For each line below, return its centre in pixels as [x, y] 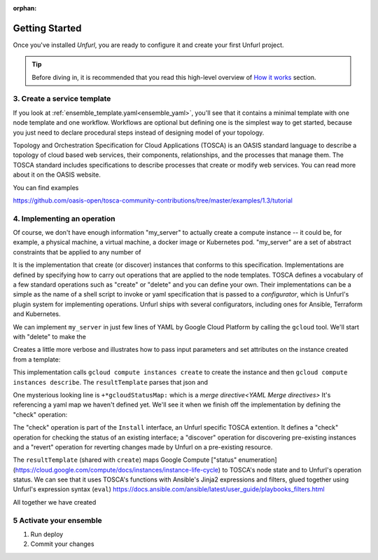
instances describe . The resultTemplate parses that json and [111, 382]
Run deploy [47, 534]
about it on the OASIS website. [57, 175]
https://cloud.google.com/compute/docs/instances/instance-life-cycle [117, 470]
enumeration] [258, 460]
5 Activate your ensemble [58, 520]
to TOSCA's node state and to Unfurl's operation [292, 470]
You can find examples [46, 187]
